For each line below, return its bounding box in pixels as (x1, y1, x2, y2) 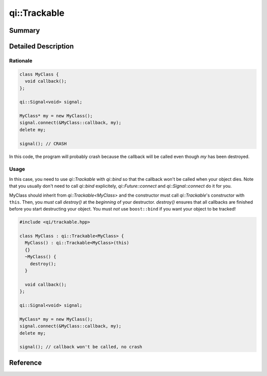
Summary (9, 26, 40, 35)
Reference (9, 358, 42, 367)
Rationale (9, 57, 33, 64)
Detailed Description (9, 42, 74, 51)
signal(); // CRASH (19, 141, 67, 146)
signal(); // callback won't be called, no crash (19, 344, 142, 350)
